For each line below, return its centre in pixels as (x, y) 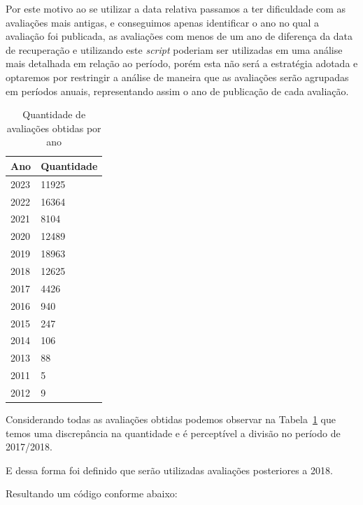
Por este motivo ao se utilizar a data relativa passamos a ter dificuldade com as (176, 8)
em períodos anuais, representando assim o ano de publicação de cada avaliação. (177, 91)
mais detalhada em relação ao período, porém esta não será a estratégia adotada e (182, 63)
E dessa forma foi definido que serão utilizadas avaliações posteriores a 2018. (169, 470)
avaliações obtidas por (54, 128)
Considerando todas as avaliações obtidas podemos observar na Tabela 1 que (171, 419)
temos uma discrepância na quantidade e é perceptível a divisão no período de (173, 433)
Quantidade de (54, 114)
